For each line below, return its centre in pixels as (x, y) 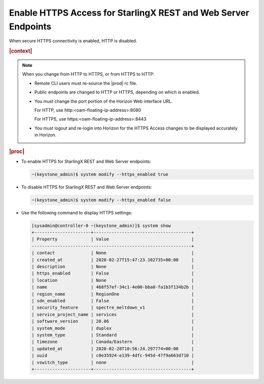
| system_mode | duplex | (113, 328)
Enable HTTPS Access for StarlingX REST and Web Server (129, 13)
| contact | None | (113, 253)
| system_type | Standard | (113, 335)
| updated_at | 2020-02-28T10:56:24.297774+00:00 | (113, 349)
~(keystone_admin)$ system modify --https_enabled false (101, 200)
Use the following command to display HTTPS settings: (77, 213)
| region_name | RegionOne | (113, 294)
